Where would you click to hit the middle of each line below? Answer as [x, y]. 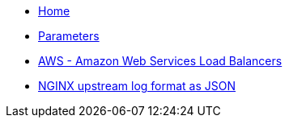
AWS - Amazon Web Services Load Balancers [160, 61]
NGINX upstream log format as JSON [137, 86]
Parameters [69, 36]
